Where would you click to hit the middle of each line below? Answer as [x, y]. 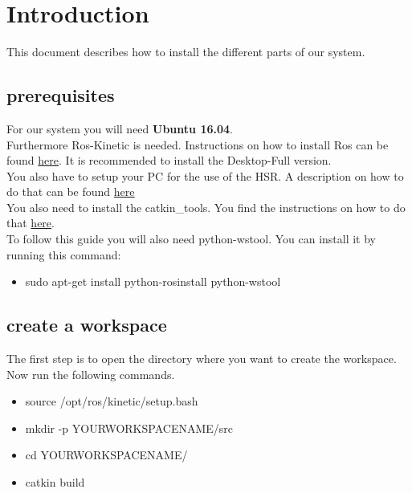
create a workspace [87, 325]
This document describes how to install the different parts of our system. [186, 52]
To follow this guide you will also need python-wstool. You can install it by [191, 239]
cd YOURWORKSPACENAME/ [106, 455]
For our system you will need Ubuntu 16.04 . [120, 128]
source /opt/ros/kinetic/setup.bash [112, 401]
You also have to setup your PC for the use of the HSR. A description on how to [205, 175]
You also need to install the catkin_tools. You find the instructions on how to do [206, 207]
